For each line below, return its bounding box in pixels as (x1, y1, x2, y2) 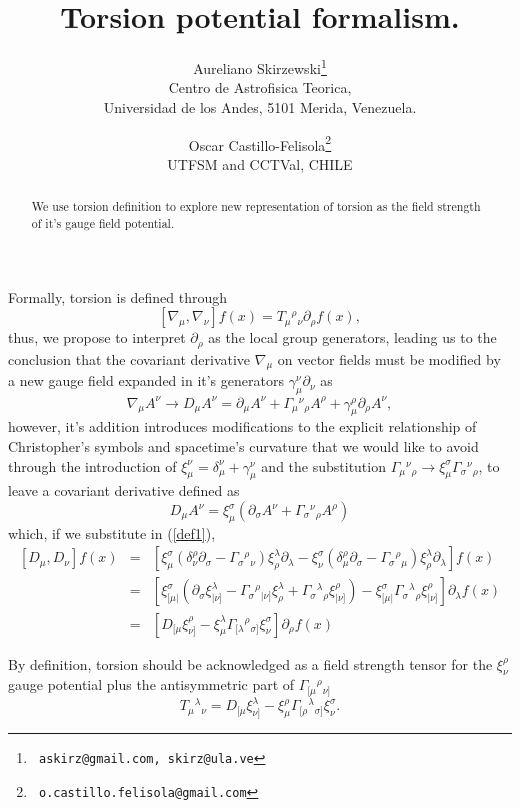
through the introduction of (8, 455, 177, 476)
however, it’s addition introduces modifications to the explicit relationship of (8, 416, 477, 437)
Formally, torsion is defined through (8, 286, 228, 307)
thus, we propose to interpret (8, 327, 186, 348)
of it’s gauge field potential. (31, 214, 175, 231)
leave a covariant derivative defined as (8, 480, 240, 501)
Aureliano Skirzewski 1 (193, 55, 327, 78)
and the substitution (261, 455, 386, 476)
